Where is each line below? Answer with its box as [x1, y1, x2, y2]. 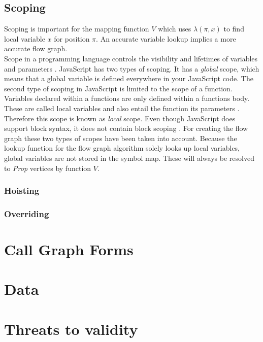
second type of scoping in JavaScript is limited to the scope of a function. [4, 83, 233, 93]
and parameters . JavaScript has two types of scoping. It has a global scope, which [4, 63, 259, 74]
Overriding [4, 207, 49, 220]
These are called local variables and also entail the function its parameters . [4, 102, 240, 113]
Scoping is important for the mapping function [4, 23, 149, 34]
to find [223, 23, 244, 34]
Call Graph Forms [4, 238, 134, 259]
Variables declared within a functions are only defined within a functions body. [4, 93, 250, 104]
